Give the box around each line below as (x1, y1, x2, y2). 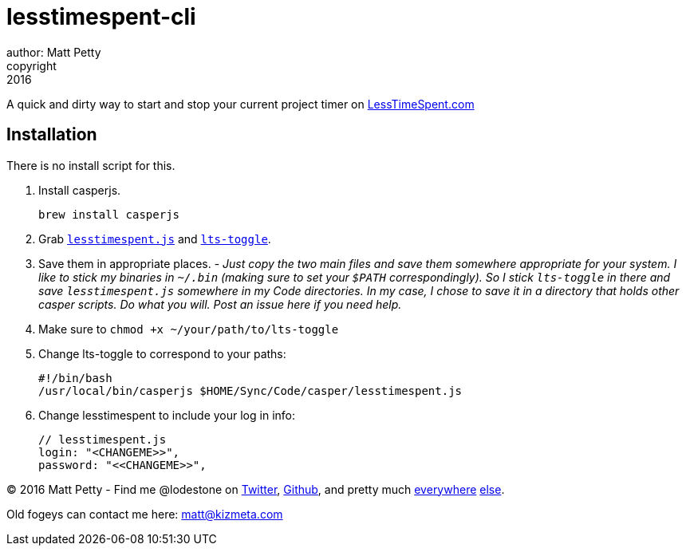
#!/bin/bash (38, 371, 112, 384)
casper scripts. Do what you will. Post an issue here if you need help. (38, 297, 402, 311)
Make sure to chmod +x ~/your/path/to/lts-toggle (38, 321, 339, 336)
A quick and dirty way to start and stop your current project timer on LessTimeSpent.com (6, 97, 475, 111)
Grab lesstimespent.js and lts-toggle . (38, 231, 271, 246)
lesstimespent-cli (6, 3, 196, 30)
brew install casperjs (38, 207, 180, 221)
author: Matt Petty (6, 45, 101, 59)
